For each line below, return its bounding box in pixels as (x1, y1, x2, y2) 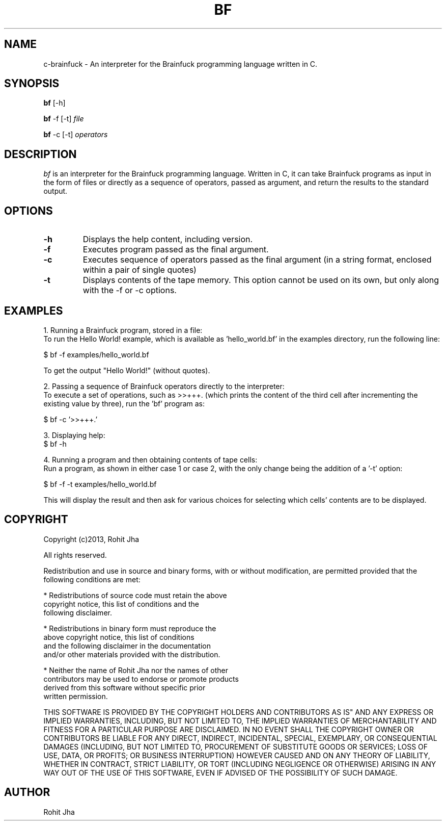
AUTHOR (4, 786, 50, 799)
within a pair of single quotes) (82, 265, 197, 275)
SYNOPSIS (4, 77, 60, 90)
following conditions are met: (43, 575, 141, 584)
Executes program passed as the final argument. (82, 244, 269, 255)
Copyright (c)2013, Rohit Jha (43, 534, 140, 544)
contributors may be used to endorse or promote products (43, 674, 239, 683)
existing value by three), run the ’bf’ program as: (43, 399, 205, 408)
